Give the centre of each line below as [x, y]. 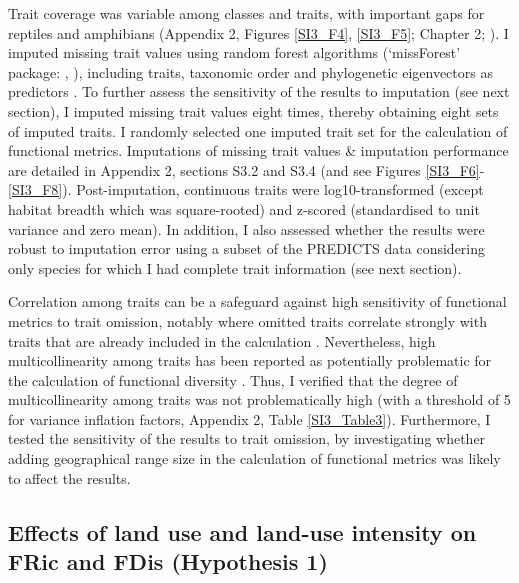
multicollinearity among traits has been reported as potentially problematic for [250, 360]
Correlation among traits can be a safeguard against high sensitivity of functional [257, 301]
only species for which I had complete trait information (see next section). [235, 267]
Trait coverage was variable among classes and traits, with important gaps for [246, 13]
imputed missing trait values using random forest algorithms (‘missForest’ [234, 52]
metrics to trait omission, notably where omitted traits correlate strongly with [247, 320]
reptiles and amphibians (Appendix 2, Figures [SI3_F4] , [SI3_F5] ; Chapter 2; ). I [258, 32]
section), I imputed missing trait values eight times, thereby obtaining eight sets [253, 110]
